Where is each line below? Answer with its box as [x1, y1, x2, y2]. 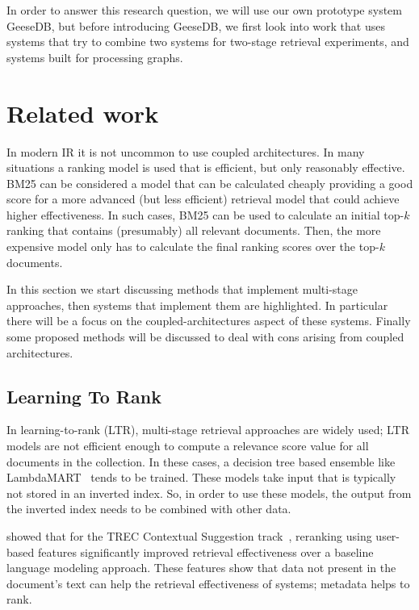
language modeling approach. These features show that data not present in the [6, 559, 396, 576]
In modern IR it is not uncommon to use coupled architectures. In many [6, 143, 365, 160]
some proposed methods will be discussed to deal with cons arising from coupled [6, 328, 404, 345]
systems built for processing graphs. [6, 48, 183, 65]
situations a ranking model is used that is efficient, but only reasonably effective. [6, 159, 405, 176]
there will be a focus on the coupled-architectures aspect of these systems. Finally [6, 312, 411, 329]
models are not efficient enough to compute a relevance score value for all [6, 437, 369, 454]
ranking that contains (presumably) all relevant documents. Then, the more [6, 222, 381, 239]
